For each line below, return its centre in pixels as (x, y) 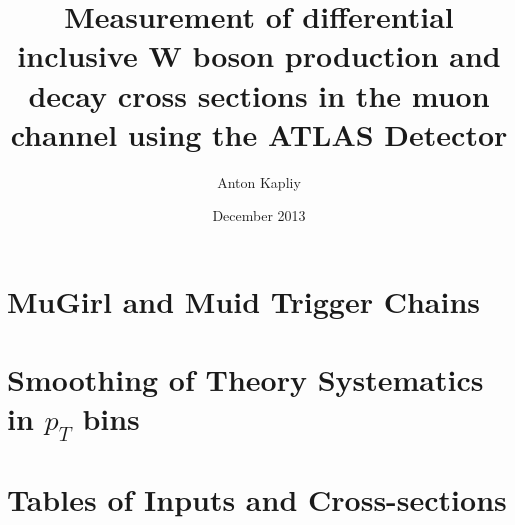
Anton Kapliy (259, 181)
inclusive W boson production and (259, 55)
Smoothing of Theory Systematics (245, 379)
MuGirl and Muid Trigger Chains (244, 300)
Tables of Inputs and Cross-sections (257, 499)
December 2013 (259, 215)
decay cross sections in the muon (259, 94)
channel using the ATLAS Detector (259, 133)
